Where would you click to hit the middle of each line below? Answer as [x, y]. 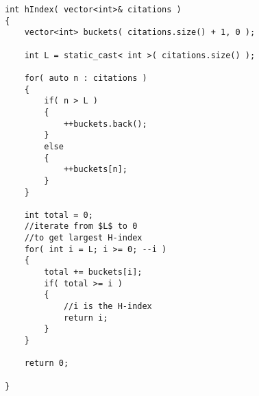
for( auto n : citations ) [86, 78]
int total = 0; [59, 215]
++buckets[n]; [95, 170]
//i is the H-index [108, 307]
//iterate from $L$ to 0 [81, 226]
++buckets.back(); [105, 124]
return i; [86, 318]
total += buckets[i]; [93, 272]
